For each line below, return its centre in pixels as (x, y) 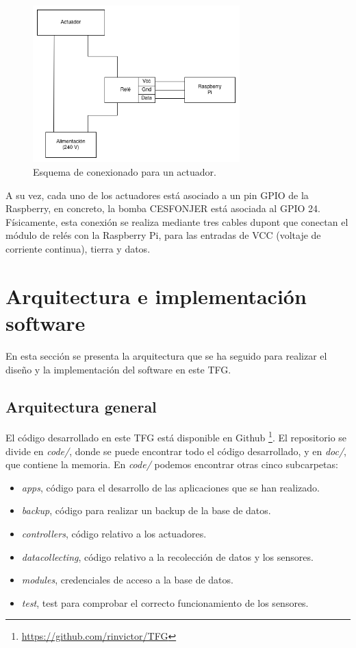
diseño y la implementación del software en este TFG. (118, 369)
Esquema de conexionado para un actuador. (125, 172)
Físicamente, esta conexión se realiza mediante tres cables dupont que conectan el (177, 221)
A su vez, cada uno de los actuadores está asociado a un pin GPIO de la (157, 195)
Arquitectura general (81, 406)
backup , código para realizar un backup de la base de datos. (146, 510)
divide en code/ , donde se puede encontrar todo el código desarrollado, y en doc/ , (176, 451)
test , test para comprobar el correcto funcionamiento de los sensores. (165, 602)
